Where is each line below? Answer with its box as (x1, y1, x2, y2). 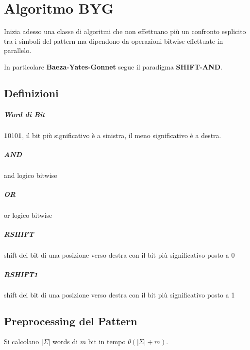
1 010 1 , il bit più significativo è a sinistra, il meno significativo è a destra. (4, 130, 221, 140)
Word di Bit (4, 109, 45, 119)
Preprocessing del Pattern (4, 314, 137, 329)
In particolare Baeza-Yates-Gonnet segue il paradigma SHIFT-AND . (4, 61, 222, 71)
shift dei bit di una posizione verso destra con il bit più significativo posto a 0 (4, 250, 235, 260)
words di (52, 336, 78, 347)
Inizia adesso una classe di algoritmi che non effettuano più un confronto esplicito (4, 26, 246, 36)
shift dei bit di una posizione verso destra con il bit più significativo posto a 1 (4, 290, 235, 300)
